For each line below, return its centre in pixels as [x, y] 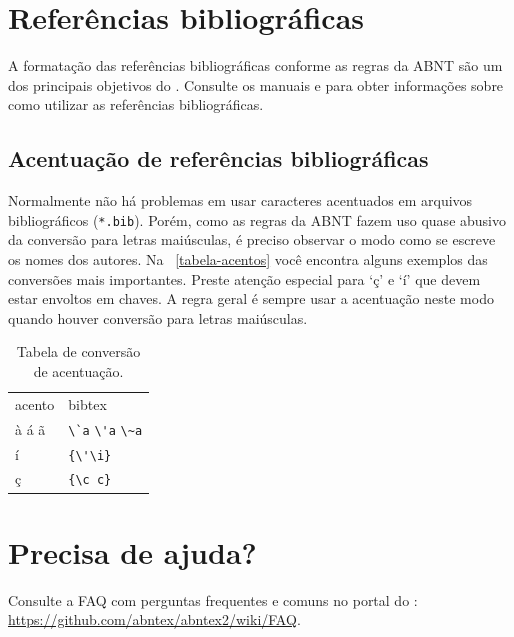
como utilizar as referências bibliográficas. [136, 104]
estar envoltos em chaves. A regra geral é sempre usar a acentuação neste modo [251, 298]
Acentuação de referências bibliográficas [218, 158]
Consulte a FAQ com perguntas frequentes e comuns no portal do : [213, 599]
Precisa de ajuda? [132, 551]
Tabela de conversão [78, 351]
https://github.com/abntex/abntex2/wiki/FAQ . [154, 619]
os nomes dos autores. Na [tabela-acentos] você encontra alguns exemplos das [248, 258]
